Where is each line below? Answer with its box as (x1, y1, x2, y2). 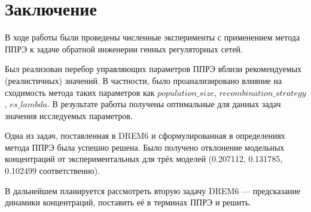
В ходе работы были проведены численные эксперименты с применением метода (5, 31, 300, 43)
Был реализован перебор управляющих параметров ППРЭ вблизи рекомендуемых (5, 63, 302, 75)
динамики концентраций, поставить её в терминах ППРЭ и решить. (5, 196, 251, 208)
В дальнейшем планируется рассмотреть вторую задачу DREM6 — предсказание (5, 184, 301, 197)
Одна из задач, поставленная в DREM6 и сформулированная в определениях (5, 129, 285, 142)
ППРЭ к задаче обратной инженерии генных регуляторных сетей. (5, 42, 243, 55)
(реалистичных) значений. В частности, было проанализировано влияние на (5, 74, 282, 86)
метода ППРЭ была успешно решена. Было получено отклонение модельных (5, 141, 285, 153)
